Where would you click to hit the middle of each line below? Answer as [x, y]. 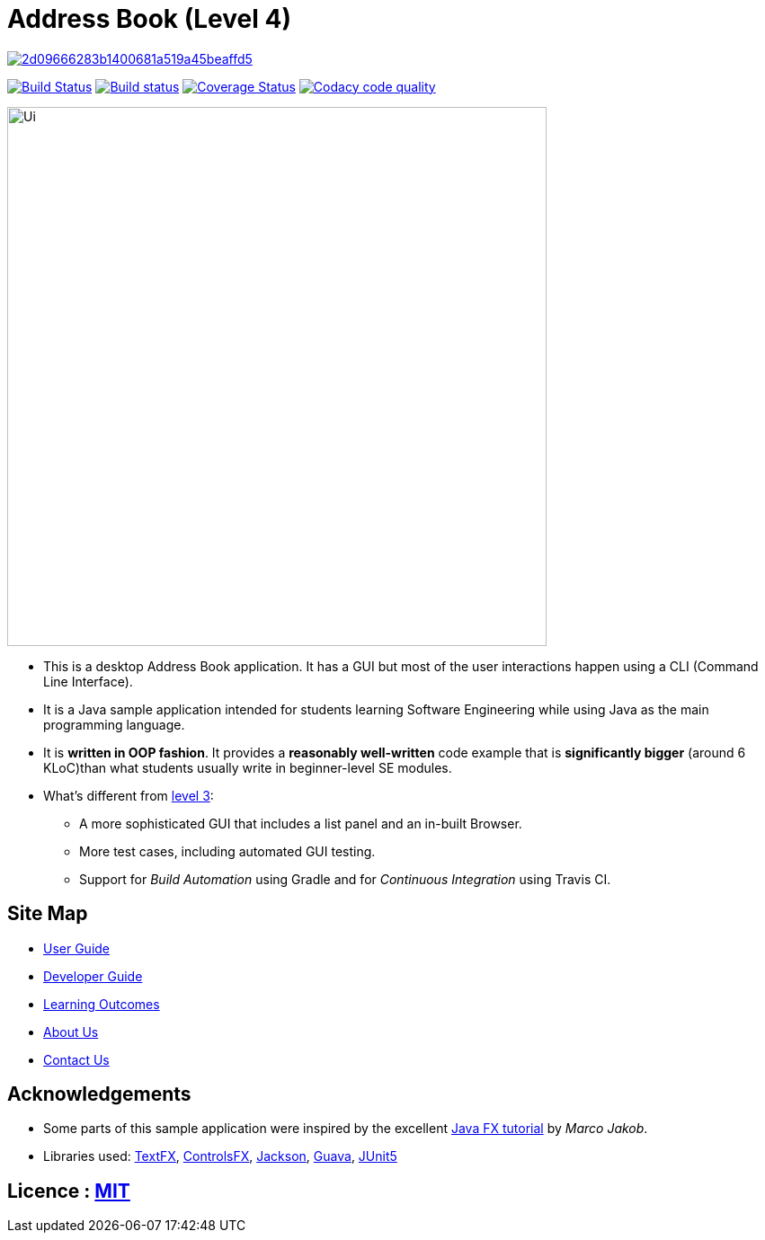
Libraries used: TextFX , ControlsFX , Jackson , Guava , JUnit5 [220, 1156]
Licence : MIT [69, 1191]
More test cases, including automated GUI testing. [227, 851]
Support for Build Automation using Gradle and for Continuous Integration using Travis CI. [345, 879]
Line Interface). [88, 681]
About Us [71, 1032]
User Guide [77, 948]
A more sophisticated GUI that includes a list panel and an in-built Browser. [301, 823]
